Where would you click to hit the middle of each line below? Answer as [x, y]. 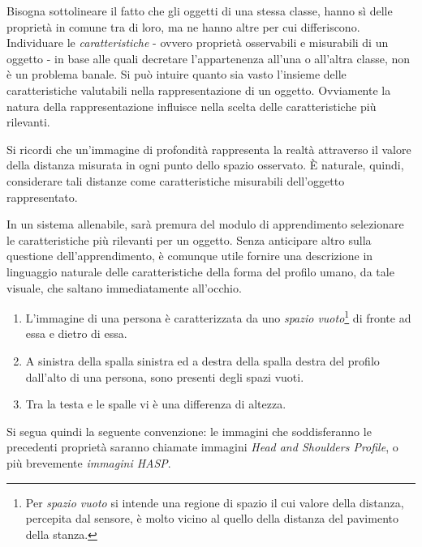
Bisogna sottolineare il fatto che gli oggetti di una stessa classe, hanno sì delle [200, 11]
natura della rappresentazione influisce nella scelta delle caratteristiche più [192, 106]
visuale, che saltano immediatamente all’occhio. [124, 287]
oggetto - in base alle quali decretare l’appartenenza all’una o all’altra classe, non [208, 58]
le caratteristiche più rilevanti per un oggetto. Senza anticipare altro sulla [189, 239]
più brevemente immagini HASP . [89, 462]
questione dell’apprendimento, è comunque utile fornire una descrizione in [190, 256]
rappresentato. [42, 197]
